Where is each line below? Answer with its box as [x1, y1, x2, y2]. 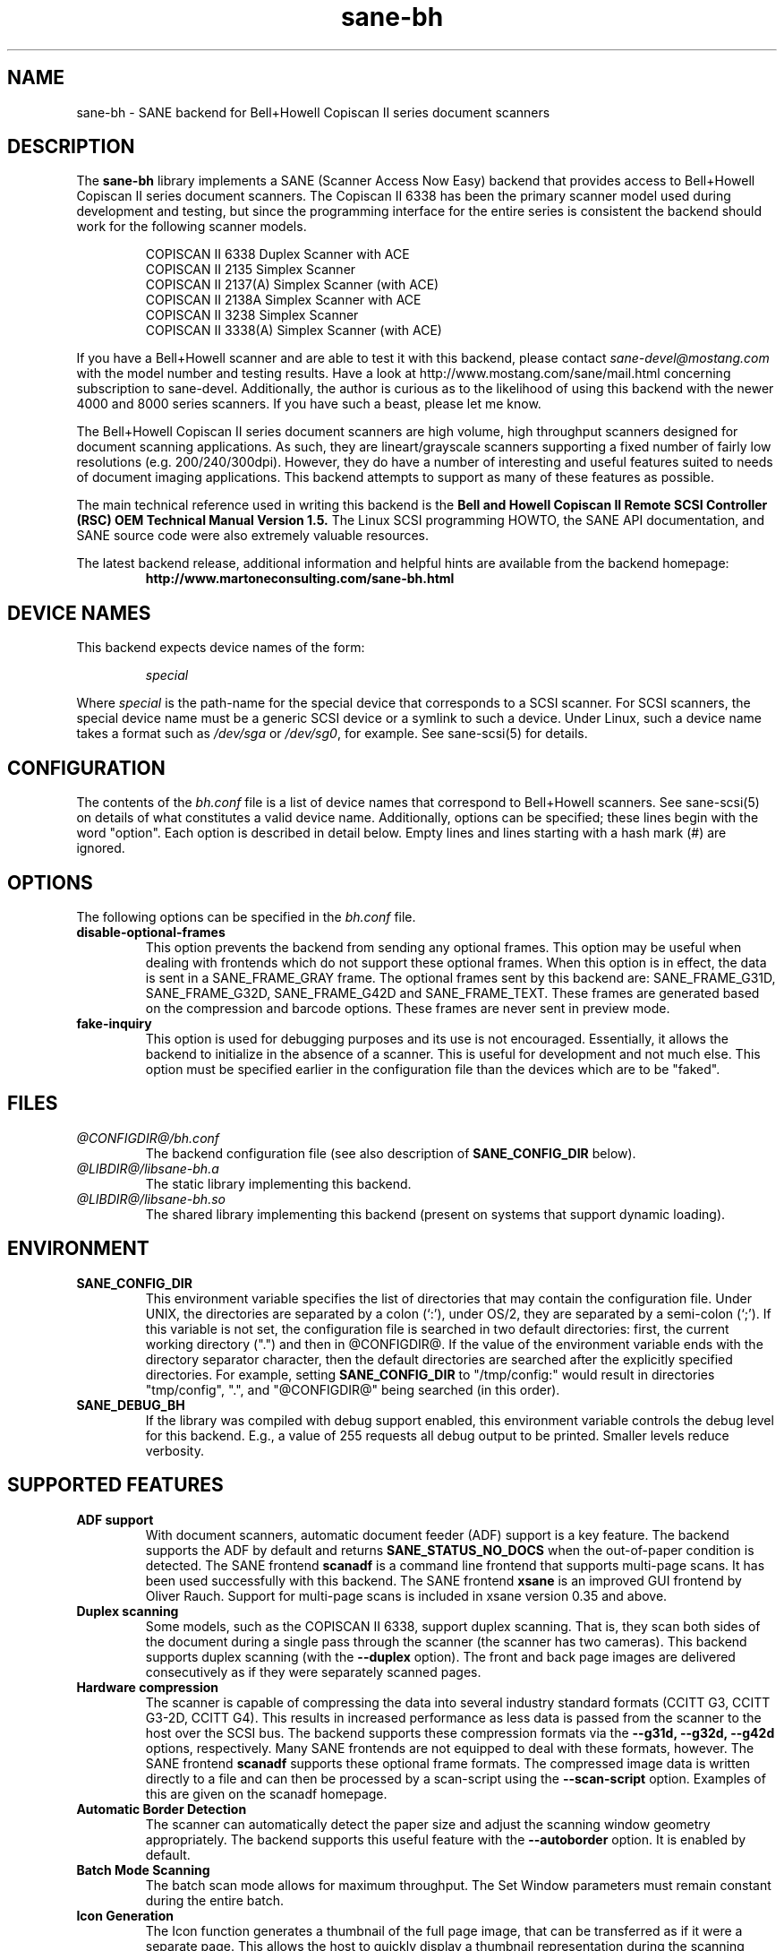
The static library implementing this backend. [145, 1175, 412, 1191]
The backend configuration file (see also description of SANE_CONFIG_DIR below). [145, 1145, 636, 1161]
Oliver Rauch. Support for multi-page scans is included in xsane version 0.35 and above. [145, 1587, 668, 1603]
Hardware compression [76, 1679, 219, 1695]
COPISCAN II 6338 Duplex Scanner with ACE [145, 246, 410, 262]
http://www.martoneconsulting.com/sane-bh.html [145, 571, 455, 587]
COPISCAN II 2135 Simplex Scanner [145, 262, 356, 278]
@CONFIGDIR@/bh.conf [76, 1130, 220, 1146]
